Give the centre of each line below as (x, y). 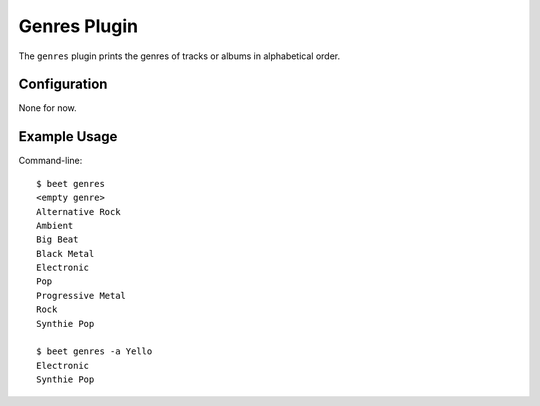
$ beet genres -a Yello (94, 351)
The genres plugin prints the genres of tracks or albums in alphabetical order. (179, 56)
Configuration (63, 84)
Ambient (55, 225)
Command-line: (50, 161)
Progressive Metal (81, 295)
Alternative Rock (78, 211)
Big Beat (57, 239)
